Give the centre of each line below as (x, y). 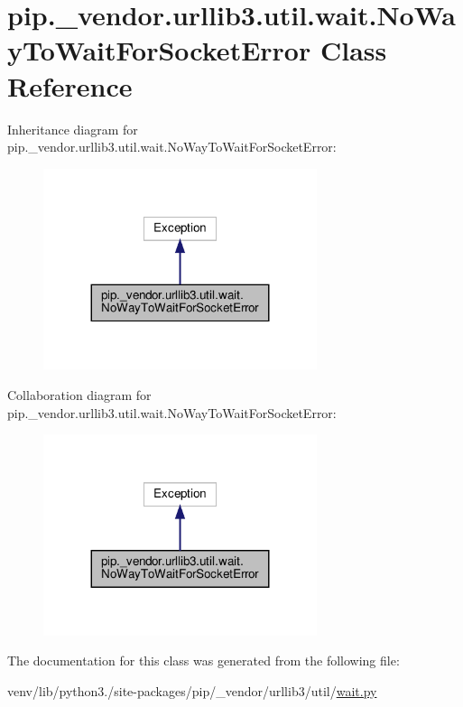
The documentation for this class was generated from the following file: (204, 660)
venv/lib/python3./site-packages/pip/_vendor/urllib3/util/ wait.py (192, 691)
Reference (70, 85)
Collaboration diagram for (79, 394)
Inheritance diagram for (73, 129)
